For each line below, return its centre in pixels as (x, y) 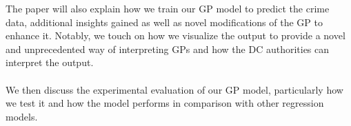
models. (22, 116)
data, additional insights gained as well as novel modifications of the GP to (164, 22)
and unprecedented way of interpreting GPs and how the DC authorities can (168, 49)
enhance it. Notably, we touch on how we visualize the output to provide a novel (175, 35)
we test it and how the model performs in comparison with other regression (165, 103)
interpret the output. (50, 62)
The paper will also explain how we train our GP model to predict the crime (168, 8)
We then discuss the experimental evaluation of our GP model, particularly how (174, 89)
